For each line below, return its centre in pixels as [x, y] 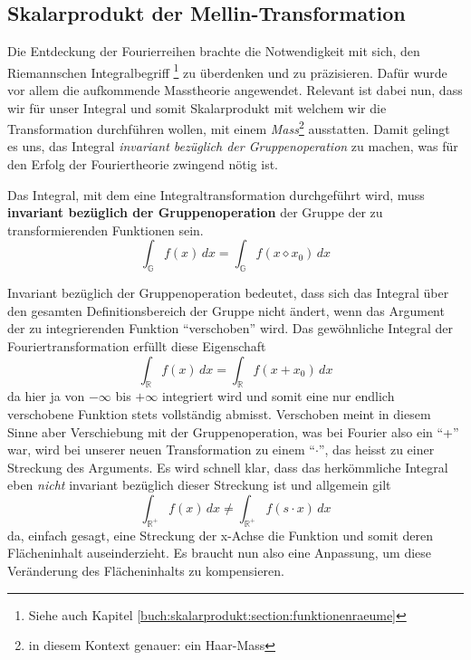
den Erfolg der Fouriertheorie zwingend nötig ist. [143, 164]
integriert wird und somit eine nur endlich [278, 396]
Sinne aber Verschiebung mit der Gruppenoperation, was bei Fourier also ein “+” [233, 431]
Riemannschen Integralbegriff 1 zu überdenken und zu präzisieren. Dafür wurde [227, 71]
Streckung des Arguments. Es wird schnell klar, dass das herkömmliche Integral [228, 467]
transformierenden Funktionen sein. [106, 230]
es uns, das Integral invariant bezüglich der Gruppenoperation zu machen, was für [233, 146]
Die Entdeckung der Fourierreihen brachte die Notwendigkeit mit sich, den [214, 51]
